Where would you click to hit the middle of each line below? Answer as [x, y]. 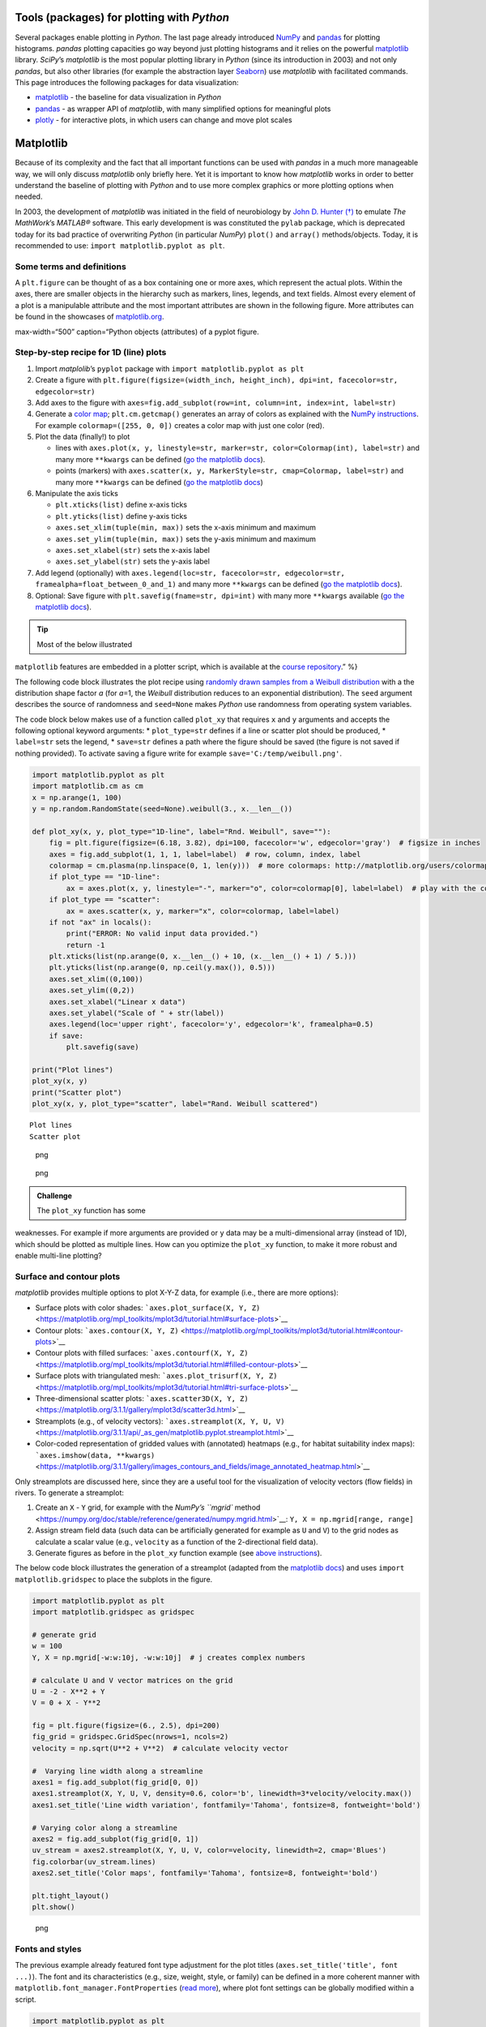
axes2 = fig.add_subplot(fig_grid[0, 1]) [115, 1839]
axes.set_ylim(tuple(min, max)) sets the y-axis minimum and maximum [185, 538]
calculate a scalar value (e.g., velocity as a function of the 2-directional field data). [177, 1541]
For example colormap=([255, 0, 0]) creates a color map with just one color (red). [180, 425]
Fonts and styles [48, 1949]
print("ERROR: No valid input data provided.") [162, 934]
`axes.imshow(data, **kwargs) [95, 1455]
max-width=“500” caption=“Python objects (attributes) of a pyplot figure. [137, 332]
